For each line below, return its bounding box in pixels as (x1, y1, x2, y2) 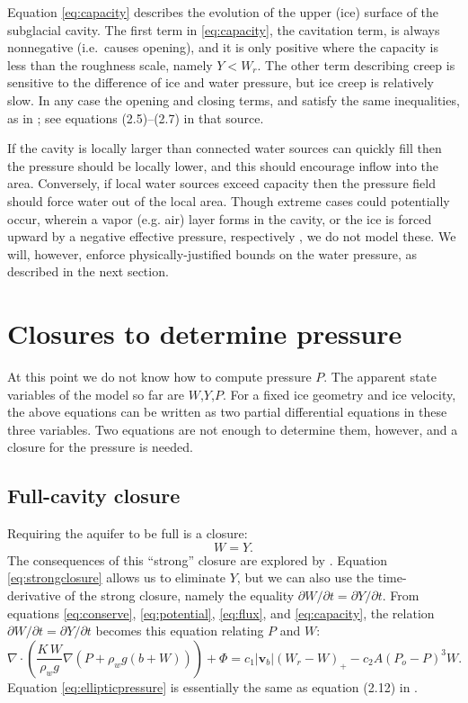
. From (382, 585, 419, 604)
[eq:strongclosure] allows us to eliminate (7, 568, 226, 587)
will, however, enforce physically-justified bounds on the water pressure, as (7, 244, 418, 263)
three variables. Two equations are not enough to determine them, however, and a (7, 419, 458, 438)
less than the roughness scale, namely (7, 55, 213, 74)
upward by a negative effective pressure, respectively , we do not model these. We (7, 227, 456, 246)
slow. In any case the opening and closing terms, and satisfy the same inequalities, (7, 90, 460, 109)
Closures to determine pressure (7, 315, 402, 352)
